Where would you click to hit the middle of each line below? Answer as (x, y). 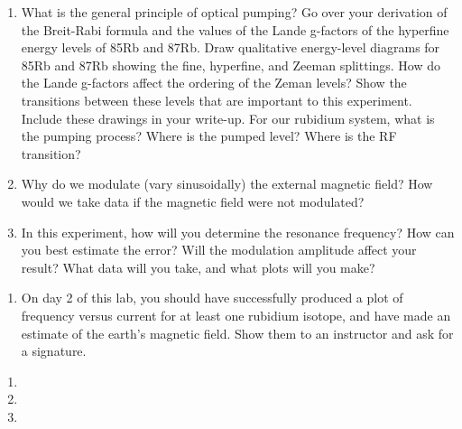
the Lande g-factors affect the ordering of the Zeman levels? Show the (214, 83)
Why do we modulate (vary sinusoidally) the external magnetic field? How (227, 184)
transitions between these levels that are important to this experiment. (217, 100)
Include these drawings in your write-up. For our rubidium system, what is (228, 118)
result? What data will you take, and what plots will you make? (198, 267)
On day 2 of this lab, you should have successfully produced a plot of (212, 298)
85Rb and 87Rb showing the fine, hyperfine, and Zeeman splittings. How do (231, 65)
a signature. (54, 351)
